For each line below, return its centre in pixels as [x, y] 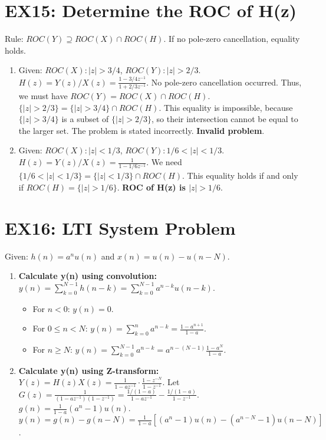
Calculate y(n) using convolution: [88, 276]
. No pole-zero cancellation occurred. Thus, [224, 82]
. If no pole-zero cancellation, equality [232, 39]
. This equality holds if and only [240, 175]
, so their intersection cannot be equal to [225, 119]
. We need [164, 162]
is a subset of [85, 119]
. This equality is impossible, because [226, 107]
